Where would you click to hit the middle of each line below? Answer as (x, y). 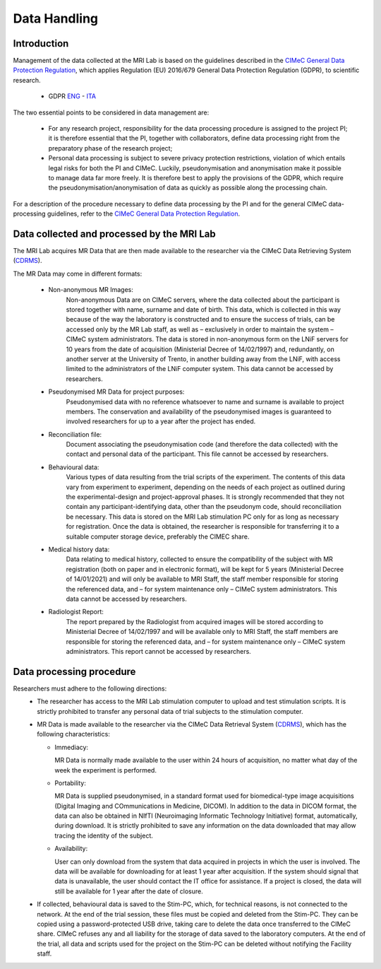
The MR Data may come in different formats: (78, 274)
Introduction (41, 43)
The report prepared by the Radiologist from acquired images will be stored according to (195, 621)
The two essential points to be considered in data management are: (111, 112)
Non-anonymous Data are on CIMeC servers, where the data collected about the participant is (203, 300)
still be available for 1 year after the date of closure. (129, 891)
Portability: (70, 783)
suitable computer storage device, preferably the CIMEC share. (158, 536)
